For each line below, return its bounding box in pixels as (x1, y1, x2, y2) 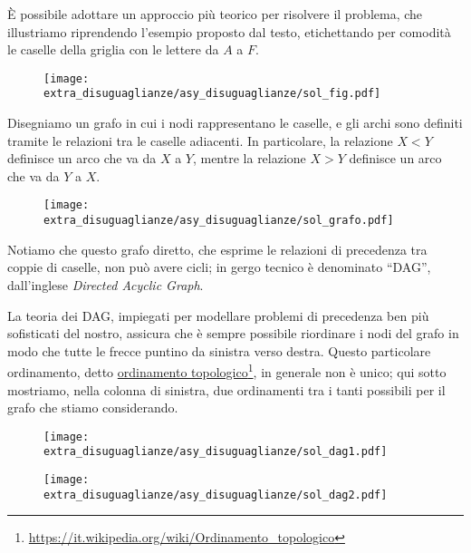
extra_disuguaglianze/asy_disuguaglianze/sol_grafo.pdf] (43, 214, 394, 228)
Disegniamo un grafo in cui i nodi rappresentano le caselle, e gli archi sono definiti (7, 113, 463, 132)
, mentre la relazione (192, 149, 306, 168)
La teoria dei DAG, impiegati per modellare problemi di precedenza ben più (7, 306, 429, 325)
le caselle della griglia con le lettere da (7, 40, 219, 59)
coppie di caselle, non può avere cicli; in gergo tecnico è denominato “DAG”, (7, 257, 431, 276)
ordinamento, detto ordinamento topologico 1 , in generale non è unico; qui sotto (7, 360, 447, 381)
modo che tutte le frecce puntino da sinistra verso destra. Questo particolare (7, 341, 431, 360)
